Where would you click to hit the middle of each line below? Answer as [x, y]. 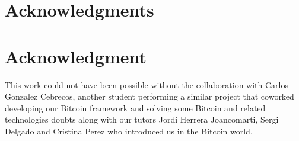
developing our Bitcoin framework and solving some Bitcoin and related [135, 108]
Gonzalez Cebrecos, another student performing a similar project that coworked [149, 96]
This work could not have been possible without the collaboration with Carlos [147, 84]
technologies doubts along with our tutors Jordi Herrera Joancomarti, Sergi [142, 119]
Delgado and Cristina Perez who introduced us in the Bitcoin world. [129, 131]
